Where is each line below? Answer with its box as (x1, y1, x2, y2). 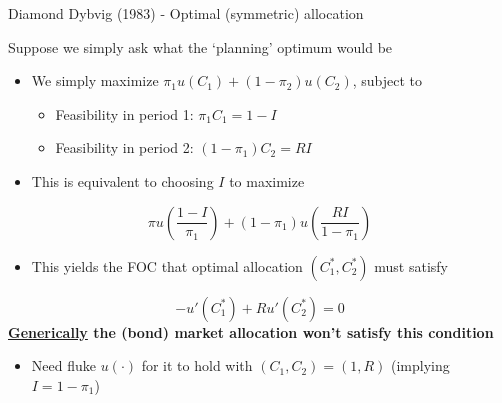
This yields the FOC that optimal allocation (31, 255, 303, 276)
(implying (391, 355, 450, 376)
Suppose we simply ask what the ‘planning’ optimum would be (8, 36, 393, 57)
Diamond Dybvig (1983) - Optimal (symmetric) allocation (8, 3, 364, 23)
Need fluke (31, 355, 96, 376)
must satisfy (374, 255, 448, 276)
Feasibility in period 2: (55, 137, 194, 158)
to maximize (229, 170, 305, 191)
